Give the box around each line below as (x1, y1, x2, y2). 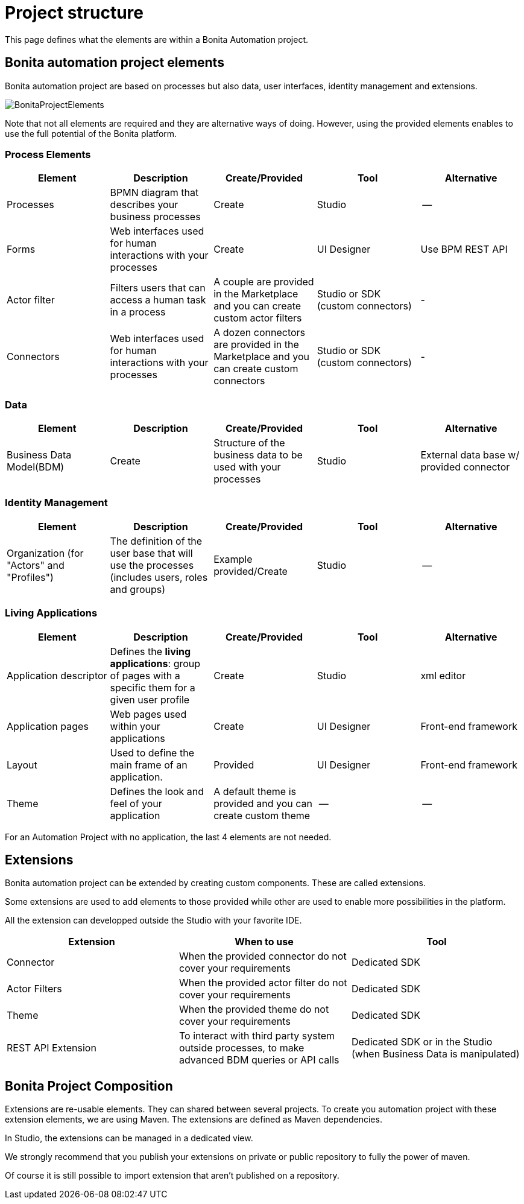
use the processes (110, 559, 194, 571)
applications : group (110, 657, 201, 670)
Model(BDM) (7, 461, 65, 474)
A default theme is (213, 785, 296, 797)
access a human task (110, 294, 206, 306)
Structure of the (213, 437, 285, 449)
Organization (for (7, 547, 84, 559)
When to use (235, 936, 294, 948)
